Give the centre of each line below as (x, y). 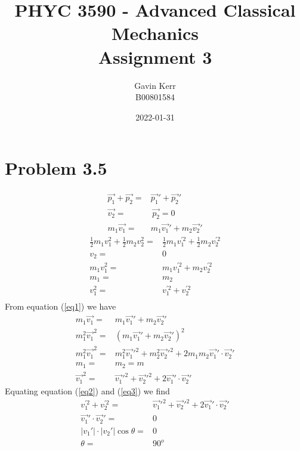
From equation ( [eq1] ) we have (61, 306)
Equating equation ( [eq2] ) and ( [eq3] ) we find (87, 390)
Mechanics (155, 33)
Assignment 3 (155, 56)
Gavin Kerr (155, 85)
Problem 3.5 (56, 168)
